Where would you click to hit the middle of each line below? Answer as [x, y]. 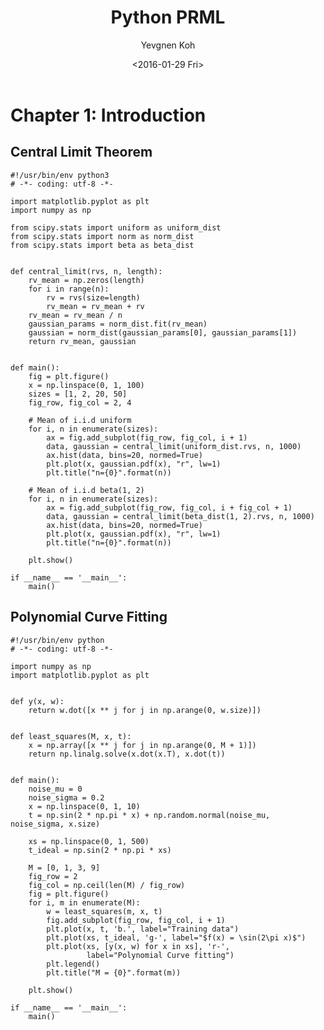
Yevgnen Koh [168, 45]
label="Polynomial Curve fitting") [160, 955]
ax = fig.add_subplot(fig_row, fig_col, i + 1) [147, 437]
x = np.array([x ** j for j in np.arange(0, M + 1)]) [142, 745]
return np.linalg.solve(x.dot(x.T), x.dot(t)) [127, 754]
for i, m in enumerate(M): [84, 902]
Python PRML [168, 17]
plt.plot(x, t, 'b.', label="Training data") [143, 929]
